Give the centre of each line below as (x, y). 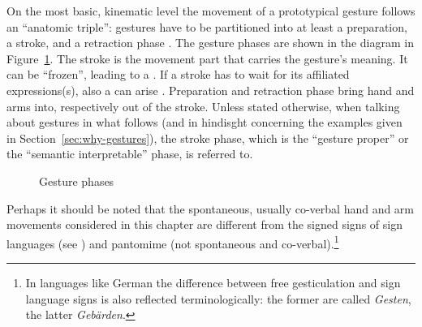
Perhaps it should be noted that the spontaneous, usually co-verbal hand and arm (211, 208)
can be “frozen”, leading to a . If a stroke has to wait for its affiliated (178, 74)
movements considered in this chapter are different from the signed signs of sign (205, 224)
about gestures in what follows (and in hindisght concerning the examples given (205, 122)
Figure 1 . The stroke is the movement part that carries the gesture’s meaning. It (207, 58)
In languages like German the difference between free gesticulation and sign (213, 282)
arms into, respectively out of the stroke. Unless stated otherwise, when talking (203, 106)
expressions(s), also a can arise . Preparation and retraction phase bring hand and (211, 90)
